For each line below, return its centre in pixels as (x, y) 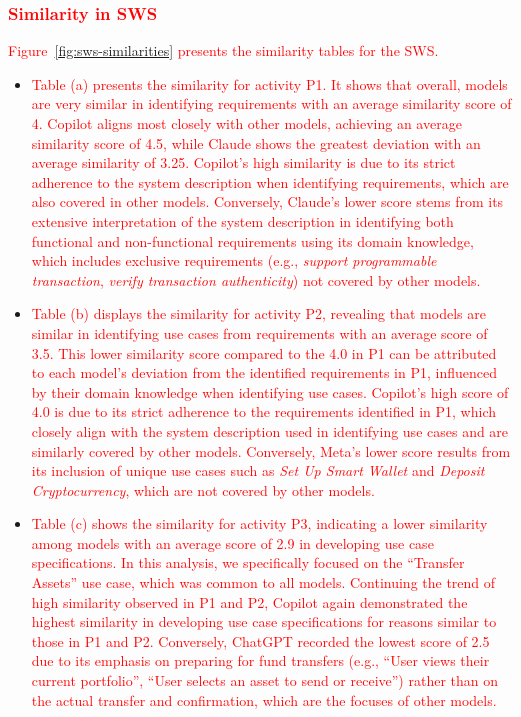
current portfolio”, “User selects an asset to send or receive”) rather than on (265, 680)
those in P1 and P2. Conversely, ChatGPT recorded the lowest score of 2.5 (260, 640)
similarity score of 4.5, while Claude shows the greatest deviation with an (256, 142)
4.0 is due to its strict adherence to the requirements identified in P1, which (263, 411)
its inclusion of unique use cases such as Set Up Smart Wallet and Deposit (258, 470)
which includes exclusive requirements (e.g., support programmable (234, 260)
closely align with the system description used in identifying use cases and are (270, 430)
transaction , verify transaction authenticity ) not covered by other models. (256, 279)
